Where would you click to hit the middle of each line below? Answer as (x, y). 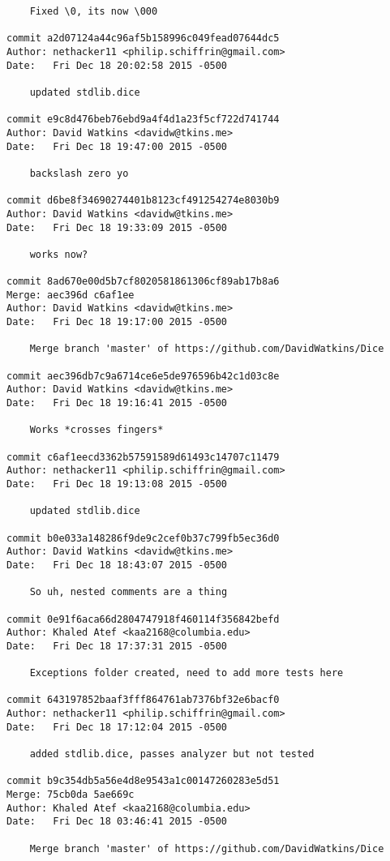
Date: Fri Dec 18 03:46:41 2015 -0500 (117, 822)
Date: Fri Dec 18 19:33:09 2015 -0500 (117, 227)
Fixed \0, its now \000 (94, 11)
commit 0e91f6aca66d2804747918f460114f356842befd (143, 619)
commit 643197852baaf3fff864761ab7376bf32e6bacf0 (143, 700)
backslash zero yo (79, 173)
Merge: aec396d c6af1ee (71, 295)
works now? (59, 254)
